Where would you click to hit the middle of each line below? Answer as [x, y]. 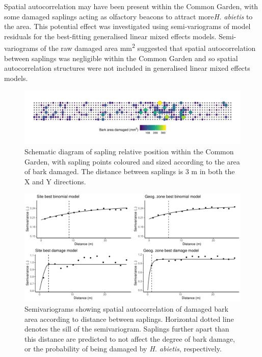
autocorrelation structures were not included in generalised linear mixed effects [127, 68]
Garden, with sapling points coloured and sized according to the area [132, 161]
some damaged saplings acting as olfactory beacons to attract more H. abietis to [128, 16]
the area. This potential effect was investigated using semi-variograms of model [127, 26]
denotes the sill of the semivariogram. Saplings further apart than [127, 329]
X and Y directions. [55, 181]
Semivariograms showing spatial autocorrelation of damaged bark [126, 308]
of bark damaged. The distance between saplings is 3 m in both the [130, 171]
